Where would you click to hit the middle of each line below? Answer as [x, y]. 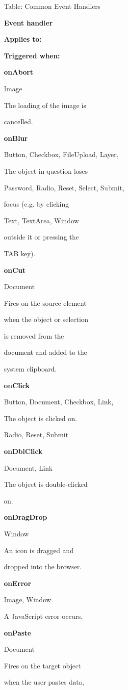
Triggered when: [32, 55]
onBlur [16, 138]
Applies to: [23, 39]
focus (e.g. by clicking [37, 204]
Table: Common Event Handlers [52, 6]
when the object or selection [46, 319]
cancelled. [19, 121]
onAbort [19, 72]
